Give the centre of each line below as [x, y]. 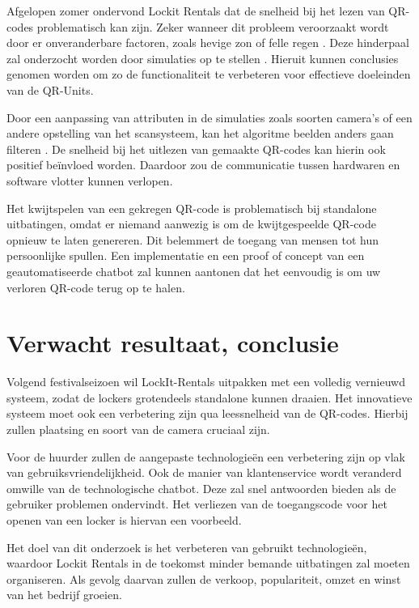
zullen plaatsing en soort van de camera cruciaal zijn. [138, 429]
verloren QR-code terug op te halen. [96, 287]
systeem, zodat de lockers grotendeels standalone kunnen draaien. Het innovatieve [209, 397]
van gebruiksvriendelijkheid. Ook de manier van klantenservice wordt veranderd [204, 472]
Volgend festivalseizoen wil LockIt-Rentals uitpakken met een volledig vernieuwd [206, 382]
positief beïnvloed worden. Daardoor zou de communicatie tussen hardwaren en [203, 165]
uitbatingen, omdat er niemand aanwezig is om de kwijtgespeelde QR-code [191, 224]
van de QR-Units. [50, 89]
